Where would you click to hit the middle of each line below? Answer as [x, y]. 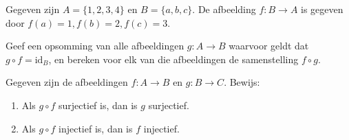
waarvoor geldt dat [269, 46]
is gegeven [322, 9]
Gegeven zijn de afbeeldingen [67, 82]
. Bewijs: [242, 82]
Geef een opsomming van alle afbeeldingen [95, 46]
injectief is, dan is [96, 128]
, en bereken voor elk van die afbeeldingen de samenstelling [173, 59]
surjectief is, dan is [98, 105]
